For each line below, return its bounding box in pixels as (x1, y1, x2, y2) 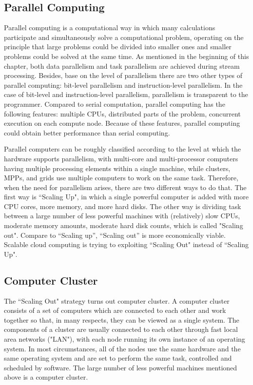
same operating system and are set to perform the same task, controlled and (4, 353, 232, 363)
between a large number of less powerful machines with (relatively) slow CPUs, (4, 211, 240, 221)
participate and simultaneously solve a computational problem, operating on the (4, 32, 244, 42)
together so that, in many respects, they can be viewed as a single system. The (4, 314, 239, 325)
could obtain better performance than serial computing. (4, 127, 170, 137)
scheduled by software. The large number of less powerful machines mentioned (4, 362, 237, 372)
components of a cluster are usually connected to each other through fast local (4, 324, 238, 334)
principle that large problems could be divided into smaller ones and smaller (4, 41, 232, 52)
